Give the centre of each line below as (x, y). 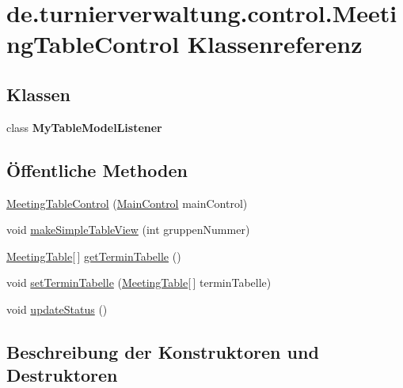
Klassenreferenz (275, 44)
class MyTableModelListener (84, 127)
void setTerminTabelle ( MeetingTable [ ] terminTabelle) (139, 283)
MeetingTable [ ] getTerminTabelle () (94, 256)
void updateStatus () (57, 309)
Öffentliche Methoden (97, 170)
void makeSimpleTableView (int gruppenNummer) (128, 230)
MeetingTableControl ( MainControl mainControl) (127, 203)
